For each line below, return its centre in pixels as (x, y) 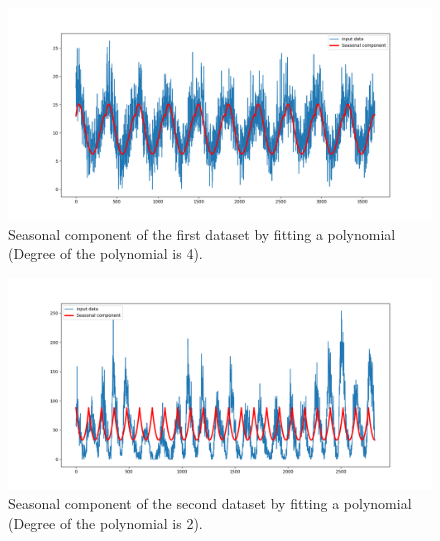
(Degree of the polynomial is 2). (105, 522)
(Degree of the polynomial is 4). (105, 253)
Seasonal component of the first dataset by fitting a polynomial (202, 233)
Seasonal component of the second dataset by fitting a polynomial (210, 503)
